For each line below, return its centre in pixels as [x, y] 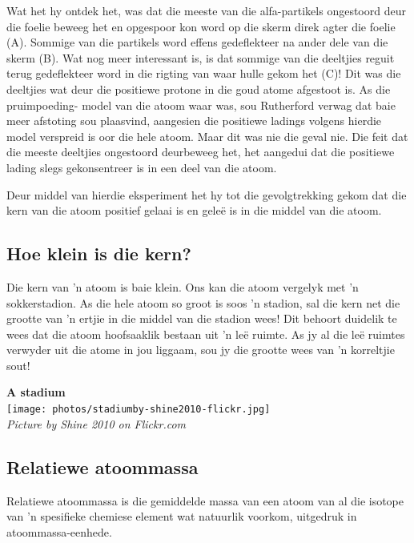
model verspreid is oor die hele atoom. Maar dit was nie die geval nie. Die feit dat [207, 136]
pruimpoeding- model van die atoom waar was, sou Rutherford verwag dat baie [201, 105]
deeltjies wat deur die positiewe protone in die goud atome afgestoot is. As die [199, 88]
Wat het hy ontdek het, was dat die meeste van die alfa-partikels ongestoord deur [206, 10]
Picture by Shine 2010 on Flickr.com [96, 423]
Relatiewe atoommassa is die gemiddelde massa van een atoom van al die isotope [205, 500]
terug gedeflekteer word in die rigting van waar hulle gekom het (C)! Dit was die [204, 73]
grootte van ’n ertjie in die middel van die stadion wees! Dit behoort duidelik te [202, 318]
